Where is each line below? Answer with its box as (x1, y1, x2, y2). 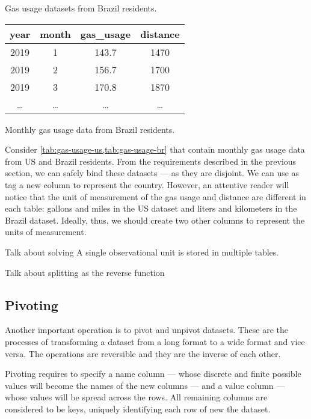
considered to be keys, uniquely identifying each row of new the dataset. (5, 402, 271, 415)
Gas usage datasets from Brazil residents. (5, 2, 157, 14)
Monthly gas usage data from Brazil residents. (5, 123, 175, 135)
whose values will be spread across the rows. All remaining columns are (5, 391, 268, 403)
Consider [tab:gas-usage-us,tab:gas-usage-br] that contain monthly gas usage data (5, 143, 305, 156)
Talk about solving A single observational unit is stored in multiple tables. (5, 245, 279, 258)
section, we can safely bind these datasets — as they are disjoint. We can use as (5, 167, 300, 179)
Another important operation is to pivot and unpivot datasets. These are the (5, 323, 289, 336)
